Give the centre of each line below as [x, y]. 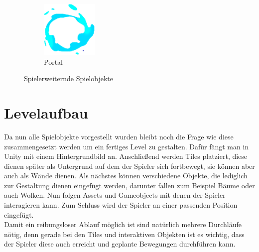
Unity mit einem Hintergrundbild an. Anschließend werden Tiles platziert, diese [126, 156]
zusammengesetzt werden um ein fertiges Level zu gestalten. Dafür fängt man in [127, 146]
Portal [53, 62]
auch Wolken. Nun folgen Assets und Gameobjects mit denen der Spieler [115, 195]
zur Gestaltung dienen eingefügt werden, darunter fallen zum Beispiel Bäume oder [129, 185]
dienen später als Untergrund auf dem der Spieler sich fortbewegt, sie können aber [129, 166]
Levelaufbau [46, 112]
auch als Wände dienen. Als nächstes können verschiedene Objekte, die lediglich [126, 176]
